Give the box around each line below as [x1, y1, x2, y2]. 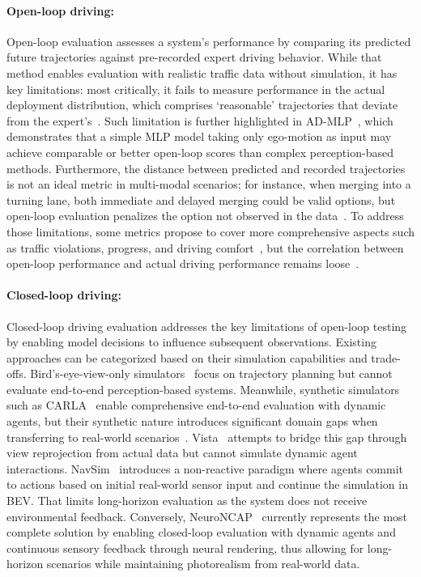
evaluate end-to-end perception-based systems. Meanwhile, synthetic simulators [6, 380, 400, 397]
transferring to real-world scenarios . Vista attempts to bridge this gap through [6, 428, 407, 445]
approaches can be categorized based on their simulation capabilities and [6, 349, 368, 366]
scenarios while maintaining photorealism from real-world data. [46, 555, 360, 572]
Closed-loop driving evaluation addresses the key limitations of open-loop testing [6, 317, 407, 334]
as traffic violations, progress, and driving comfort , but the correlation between [6, 239, 404, 256]
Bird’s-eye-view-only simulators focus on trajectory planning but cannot [30, 365, 393, 382]
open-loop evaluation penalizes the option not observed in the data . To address [6, 207, 404, 224]
